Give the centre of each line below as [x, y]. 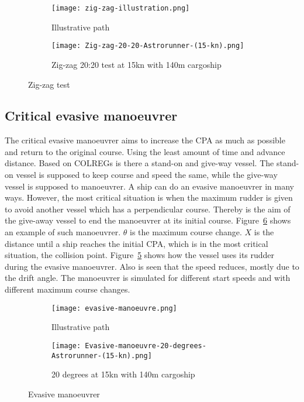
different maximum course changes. [68, 289]
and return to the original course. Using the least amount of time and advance [145, 151]
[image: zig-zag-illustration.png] [121, 8]
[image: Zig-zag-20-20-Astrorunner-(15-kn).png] [148, 46]
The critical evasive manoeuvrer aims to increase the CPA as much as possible [145, 140]
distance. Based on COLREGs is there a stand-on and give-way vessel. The [139, 163]
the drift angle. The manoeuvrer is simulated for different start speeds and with [148, 278]
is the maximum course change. [186, 232]
